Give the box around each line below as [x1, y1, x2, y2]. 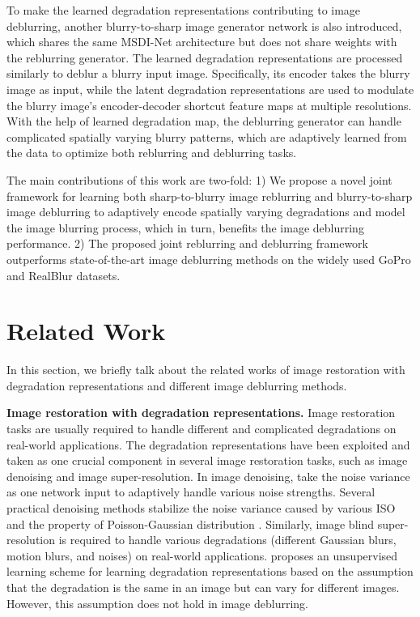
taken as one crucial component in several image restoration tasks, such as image [6, 452, 408, 469]
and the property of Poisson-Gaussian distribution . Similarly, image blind [6, 515, 374, 532]
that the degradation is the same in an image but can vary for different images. [6, 578, 400, 595]
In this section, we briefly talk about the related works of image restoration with [6, 361, 405, 378]
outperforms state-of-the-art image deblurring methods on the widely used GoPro [6, 250, 411, 267]
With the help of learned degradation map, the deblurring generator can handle [6, 113, 401, 130]
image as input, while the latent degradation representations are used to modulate [6, 80, 414, 97]
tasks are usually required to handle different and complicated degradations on [6, 420, 397, 436]
